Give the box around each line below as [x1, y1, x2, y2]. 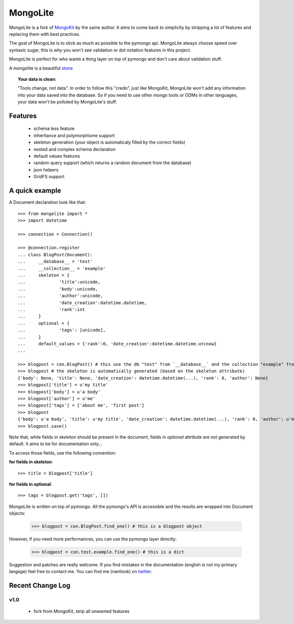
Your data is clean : [18, 76, 56, 82]
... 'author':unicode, [18, 293, 103, 299]
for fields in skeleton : [9, 459, 53, 465]
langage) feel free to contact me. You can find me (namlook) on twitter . [9, 569, 152, 575]
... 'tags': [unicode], [18, 327, 106, 333]
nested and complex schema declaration [33, 146, 116, 152]
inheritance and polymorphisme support [33, 132, 115, 138]
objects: [9, 510, 25, 516]
